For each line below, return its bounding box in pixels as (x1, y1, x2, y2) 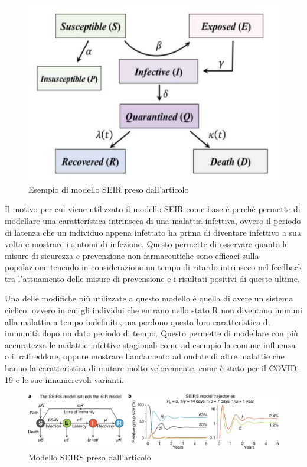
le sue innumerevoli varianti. (22, 373, 124, 385)
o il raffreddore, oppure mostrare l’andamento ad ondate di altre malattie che (5, 350, 285, 362)
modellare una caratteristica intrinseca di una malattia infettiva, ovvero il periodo (5, 214, 301, 226)
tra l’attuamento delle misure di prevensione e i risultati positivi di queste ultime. (5, 272, 300, 284)
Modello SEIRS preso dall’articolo (28, 450, 151, 463)
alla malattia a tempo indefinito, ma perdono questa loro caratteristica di (5, 315, 270, 327)
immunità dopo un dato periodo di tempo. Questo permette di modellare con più (5, 327, 298, 339)
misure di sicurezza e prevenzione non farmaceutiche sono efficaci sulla (5, 249, 259, 261)
